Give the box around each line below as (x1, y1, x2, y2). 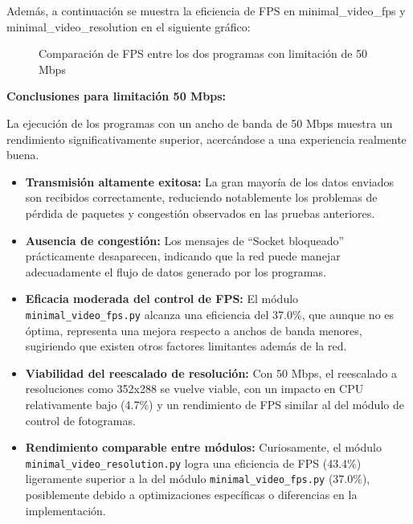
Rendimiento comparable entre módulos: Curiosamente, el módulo (25, 439, 382, 456)
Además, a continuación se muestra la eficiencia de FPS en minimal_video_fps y (6, 2, 406, 18)
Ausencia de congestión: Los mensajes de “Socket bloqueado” (25, 231, 345, 248)
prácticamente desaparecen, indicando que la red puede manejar (25, 248, 341, 264)
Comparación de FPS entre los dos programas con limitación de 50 (39, 45, 368, 62)
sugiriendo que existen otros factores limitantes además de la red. (25, 338, 347, 354)
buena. (6, 146, 39, 163)
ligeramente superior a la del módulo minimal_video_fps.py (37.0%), (25, 470, 370, 487)
